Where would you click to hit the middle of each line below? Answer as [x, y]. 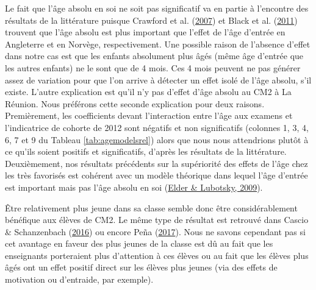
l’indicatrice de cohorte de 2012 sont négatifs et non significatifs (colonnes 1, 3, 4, [157, 127]
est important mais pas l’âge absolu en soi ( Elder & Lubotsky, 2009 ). [134, 187]
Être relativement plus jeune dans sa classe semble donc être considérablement [151, 207]
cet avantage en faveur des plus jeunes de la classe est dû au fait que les [139, 243]
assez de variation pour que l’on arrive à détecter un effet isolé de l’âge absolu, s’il [158, 80]
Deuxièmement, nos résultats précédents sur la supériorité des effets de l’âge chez [156, 163]
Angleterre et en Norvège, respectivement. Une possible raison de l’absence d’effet [158, 44]
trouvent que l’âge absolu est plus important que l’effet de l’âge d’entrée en [145, 32]
